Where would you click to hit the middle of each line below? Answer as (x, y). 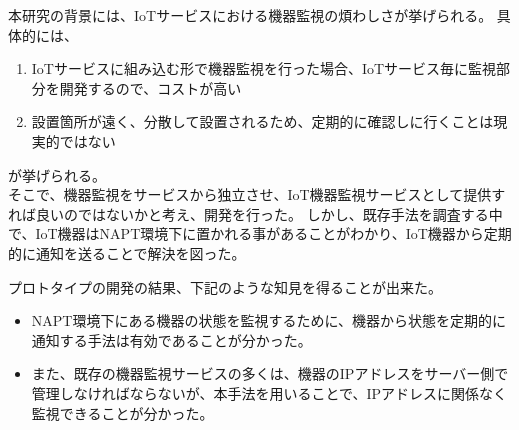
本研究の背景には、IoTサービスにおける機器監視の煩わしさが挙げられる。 (250, 15)
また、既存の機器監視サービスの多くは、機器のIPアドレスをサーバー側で (270, 373)
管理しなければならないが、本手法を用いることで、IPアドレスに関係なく (269, 392)
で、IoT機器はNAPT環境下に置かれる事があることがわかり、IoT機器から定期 (260, 233)
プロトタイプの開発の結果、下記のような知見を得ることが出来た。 (225, 286)
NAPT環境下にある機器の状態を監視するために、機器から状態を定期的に (269, 320)
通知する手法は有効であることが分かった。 (171, 339)
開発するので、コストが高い (150, 87)
